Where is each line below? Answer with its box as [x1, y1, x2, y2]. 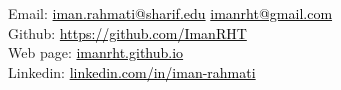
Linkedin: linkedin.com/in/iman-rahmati [8, 61, 256, 82]
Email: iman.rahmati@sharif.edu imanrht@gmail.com [8, 3, 333, 23]
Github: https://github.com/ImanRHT [8, 22, 247, 43]
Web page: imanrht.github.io [8, 42, 184, 63]
